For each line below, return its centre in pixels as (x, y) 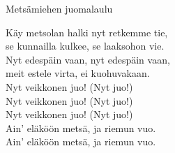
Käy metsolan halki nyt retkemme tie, (87, 32)
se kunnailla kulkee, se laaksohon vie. (85, 46)
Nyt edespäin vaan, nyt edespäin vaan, (88, 59)
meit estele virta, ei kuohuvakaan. (78, 73)
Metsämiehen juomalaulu (59, 8)
